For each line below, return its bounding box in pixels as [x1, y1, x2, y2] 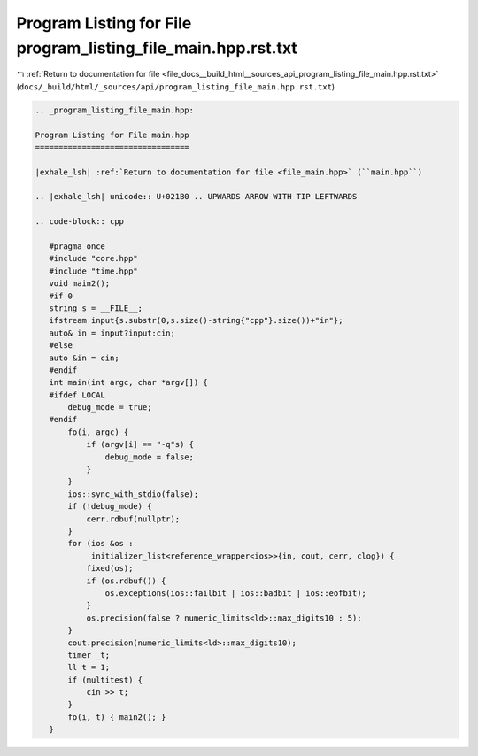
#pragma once [49, 242, 106, 251]
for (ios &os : [67, 538, 134, 549]
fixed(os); [86, 563, 134, 574]
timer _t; [67, 650, 111, 660]
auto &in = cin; [49, 352, 119, 363]
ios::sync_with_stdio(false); [67, 489, 199, 499]
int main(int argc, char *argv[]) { [49, 377, 208, 388]
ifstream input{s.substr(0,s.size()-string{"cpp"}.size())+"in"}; [49, 315, 343, 326]
